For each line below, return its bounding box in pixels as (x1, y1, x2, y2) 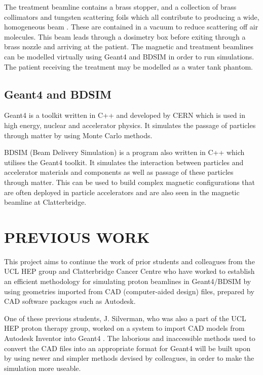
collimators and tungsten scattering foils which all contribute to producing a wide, (4, 11, 259, 22)
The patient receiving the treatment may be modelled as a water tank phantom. (4, 61, 253, 72)
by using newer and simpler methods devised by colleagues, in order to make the (4, 353, 254, 363)
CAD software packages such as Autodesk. (4, 296, 136, 306)
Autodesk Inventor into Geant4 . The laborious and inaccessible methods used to (4, 332, 255, 343)
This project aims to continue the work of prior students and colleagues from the (4, 256, 255, 266)
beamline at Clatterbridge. (4, 197, 87, 207)
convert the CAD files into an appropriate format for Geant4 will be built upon (4, 342, 251, 353)
